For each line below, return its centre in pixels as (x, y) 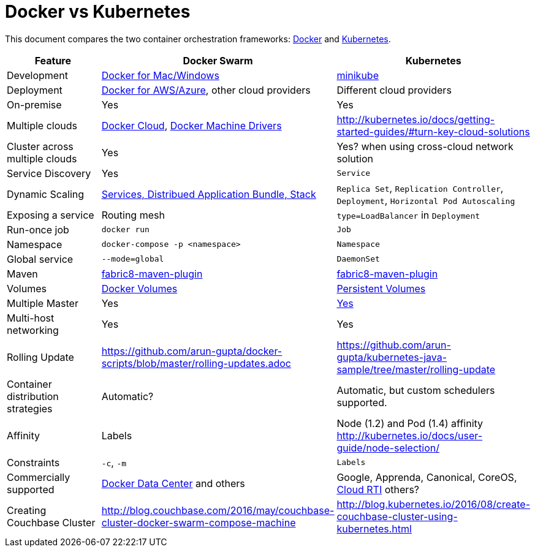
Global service (40, 259)
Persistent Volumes (381, 288)
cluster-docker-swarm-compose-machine (199, 522)
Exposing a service (51, 215)
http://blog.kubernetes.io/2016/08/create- (433, 504)
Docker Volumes (139, 288)
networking (33, 330)
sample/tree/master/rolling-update (416, 369)
